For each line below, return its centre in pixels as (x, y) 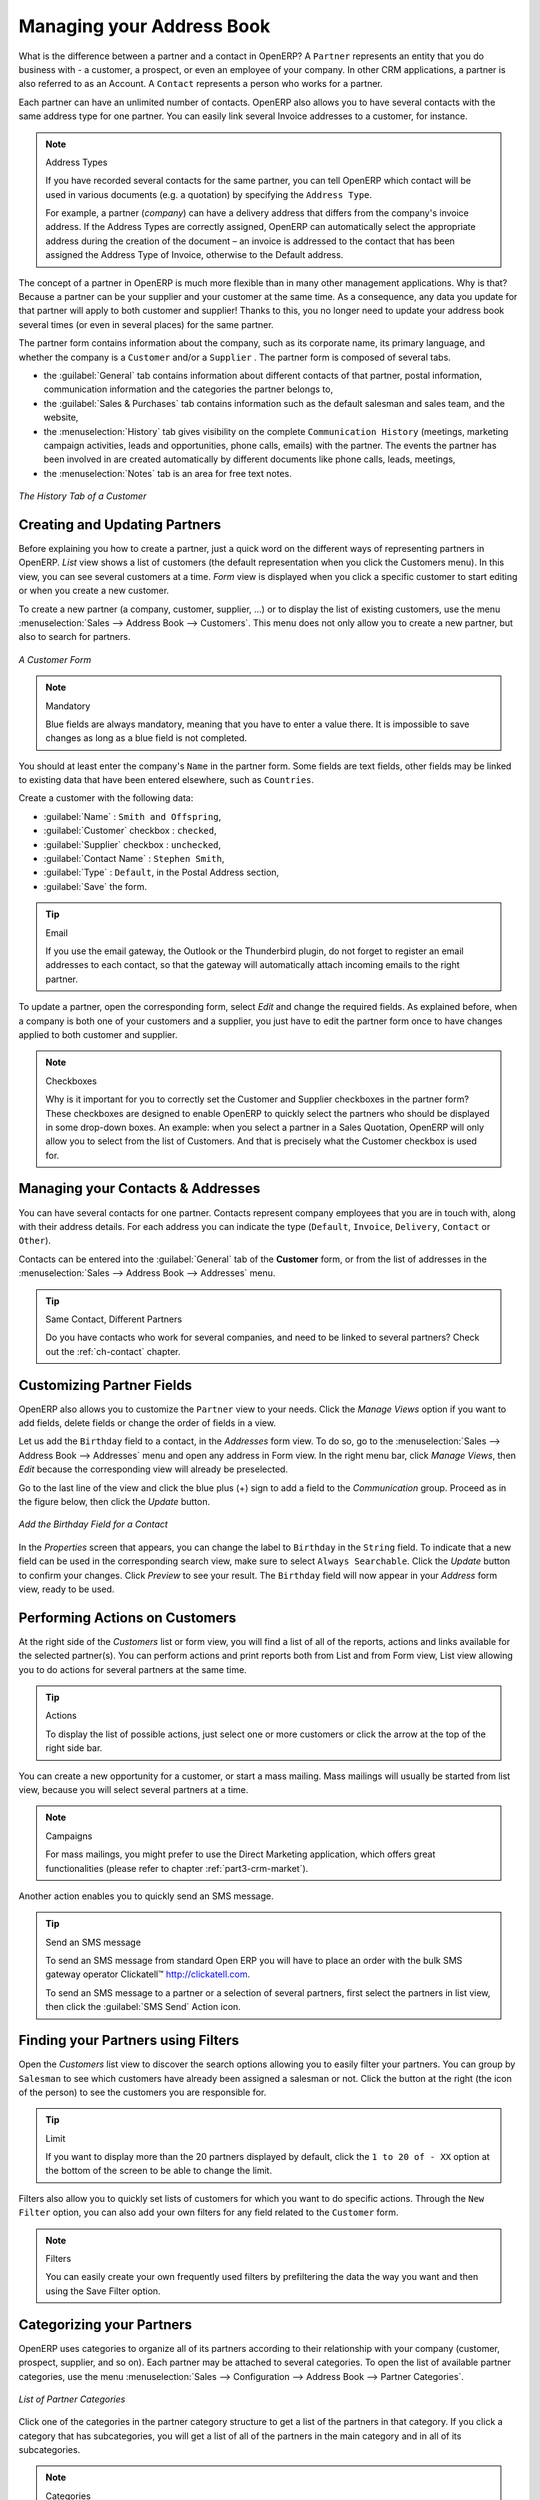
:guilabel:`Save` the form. (95, 886)
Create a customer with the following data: (106, 798)
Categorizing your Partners (105, 2324)
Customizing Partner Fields (105, 1385)
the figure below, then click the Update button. (114, 1501)
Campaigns (69, 1836)
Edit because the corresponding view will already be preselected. (153, 1469)
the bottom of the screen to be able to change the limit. (159, 2171)
